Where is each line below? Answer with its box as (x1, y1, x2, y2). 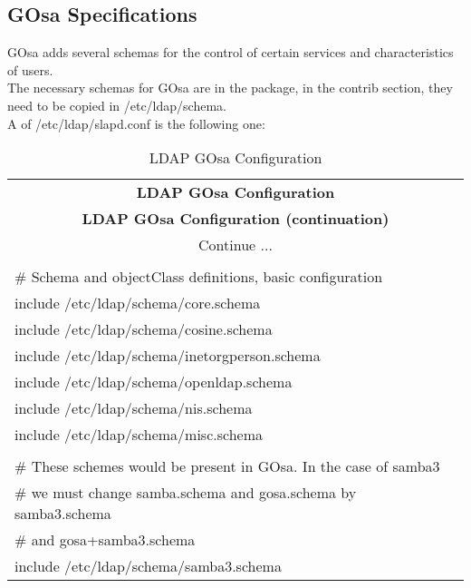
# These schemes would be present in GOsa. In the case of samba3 (14, 456, 440, 477)
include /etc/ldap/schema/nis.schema (14, 397, 253, 419)
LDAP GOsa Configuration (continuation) (82, 208, 389, 230)
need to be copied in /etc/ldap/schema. (7, 95, 226, 114)
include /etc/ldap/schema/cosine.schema (14, 318, 273, 340)
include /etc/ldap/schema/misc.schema (14, 424, 264, 446)
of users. (7, 60, 53, 79)
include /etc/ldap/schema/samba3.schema (14, 555, 282, 577)
